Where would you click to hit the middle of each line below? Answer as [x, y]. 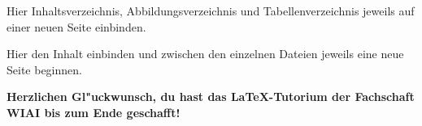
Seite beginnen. [44, 69]
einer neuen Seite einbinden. [76, 26]
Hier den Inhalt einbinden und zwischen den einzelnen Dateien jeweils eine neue [205, 54]
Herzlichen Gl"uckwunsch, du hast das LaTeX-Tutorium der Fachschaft [211, 97]
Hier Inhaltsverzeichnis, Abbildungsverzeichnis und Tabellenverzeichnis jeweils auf [211, 10]
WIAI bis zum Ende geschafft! [94, 112]
